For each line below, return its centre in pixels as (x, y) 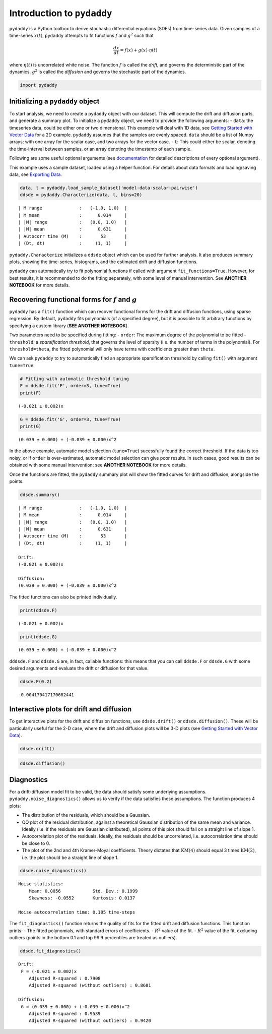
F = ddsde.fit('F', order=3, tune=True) (70, 386)
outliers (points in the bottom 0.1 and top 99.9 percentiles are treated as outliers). (93, 938)
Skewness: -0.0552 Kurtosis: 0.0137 (82, 898)
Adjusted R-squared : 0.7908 (64, 978)
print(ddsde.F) (39, 610)
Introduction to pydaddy (61, 13)
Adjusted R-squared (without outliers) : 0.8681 (90, 985)
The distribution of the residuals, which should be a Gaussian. (86, 815)
